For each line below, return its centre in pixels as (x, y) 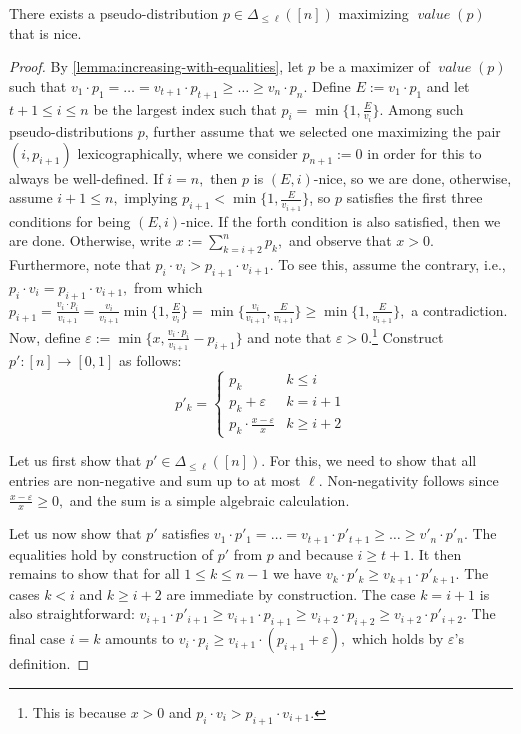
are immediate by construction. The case (291, 593)
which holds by (397, 638)
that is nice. (45, 32)
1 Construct (408, 335)
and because (315, 553)
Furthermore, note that (80, 264)
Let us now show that (75, 533)
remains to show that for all (94, 573)
